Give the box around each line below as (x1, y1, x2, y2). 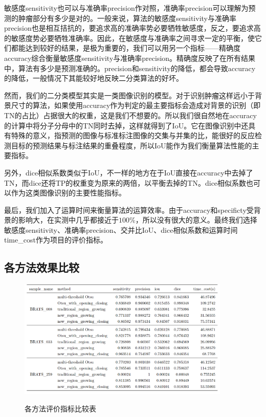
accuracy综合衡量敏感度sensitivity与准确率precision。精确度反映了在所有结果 (4, 52, 256, 63)
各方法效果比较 (4, 259, 79, 275)
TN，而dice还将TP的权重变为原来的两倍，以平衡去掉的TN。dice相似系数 (4, 177, 247, 188)
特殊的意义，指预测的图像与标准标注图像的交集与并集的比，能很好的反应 (11, 130, 255, 141)
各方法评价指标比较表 (25, 403, 96, 413)
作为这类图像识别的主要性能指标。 (11, 187, 126, 198)
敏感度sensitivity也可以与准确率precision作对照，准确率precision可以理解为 (4, 3, 249, 13)
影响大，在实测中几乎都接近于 (18, 214, 119, 225)
